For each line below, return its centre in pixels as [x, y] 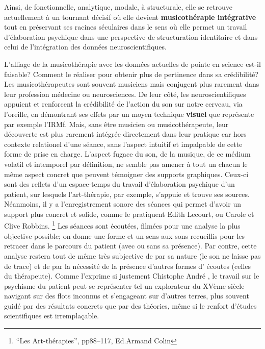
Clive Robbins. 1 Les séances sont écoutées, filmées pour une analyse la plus [122, 225]
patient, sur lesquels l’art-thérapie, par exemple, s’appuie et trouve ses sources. [127, 194]
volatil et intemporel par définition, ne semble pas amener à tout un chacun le [126, 164]
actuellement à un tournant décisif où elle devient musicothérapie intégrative [130, 17]
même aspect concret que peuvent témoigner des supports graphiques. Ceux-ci [126, 174]
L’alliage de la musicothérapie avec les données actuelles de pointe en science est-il [132, 64]
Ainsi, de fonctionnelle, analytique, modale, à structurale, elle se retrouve [118, 7]
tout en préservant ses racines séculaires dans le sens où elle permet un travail [126, 27]
